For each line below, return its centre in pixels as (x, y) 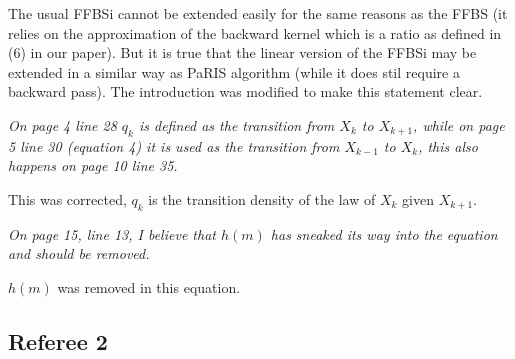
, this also (448, 145)
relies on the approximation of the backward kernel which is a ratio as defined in (255, 32)
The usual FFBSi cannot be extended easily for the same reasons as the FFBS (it (258, 13)
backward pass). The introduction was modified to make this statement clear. (245, 91)
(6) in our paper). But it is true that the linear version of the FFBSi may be (242, 52)
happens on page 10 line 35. (93, 165)
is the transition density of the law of (262, 198)
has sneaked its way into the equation (384, 233)
